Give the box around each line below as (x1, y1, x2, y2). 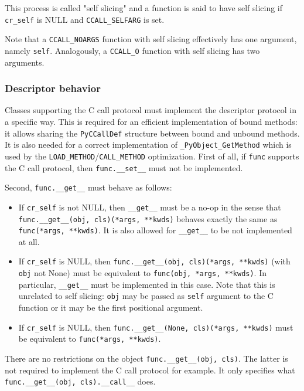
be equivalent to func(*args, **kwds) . (18, 332, 161, 345)
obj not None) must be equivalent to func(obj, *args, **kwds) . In (18, 267, 267, 279)
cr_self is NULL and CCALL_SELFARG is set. (5, 13, 165, 25)
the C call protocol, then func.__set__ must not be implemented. (5, 161, 243, 174)
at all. (18, 235, 40, 247)
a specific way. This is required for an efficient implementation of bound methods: (5, 115, 298, 127)
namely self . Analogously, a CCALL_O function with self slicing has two (5, 44, 260, 56)
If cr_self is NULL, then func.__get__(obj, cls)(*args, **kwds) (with (18, 255, 291, 267)
